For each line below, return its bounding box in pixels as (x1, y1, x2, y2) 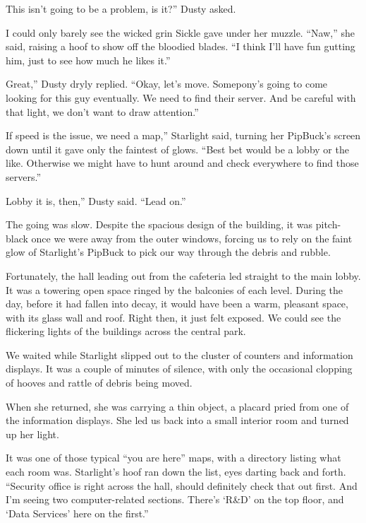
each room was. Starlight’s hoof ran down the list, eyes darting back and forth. (6, 464, 346, 479)
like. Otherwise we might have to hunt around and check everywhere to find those (6, 155, 359, 170)
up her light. (6, 426, 59, 441)
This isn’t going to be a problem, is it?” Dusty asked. (6, 1, 236, 16)
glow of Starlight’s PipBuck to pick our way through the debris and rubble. (6, 245, 331, 259)
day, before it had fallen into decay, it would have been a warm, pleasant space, (6, 296, 348, 311)
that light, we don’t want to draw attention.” (6, 104, 199, 119)
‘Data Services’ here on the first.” (6, 505, 149, 520)
